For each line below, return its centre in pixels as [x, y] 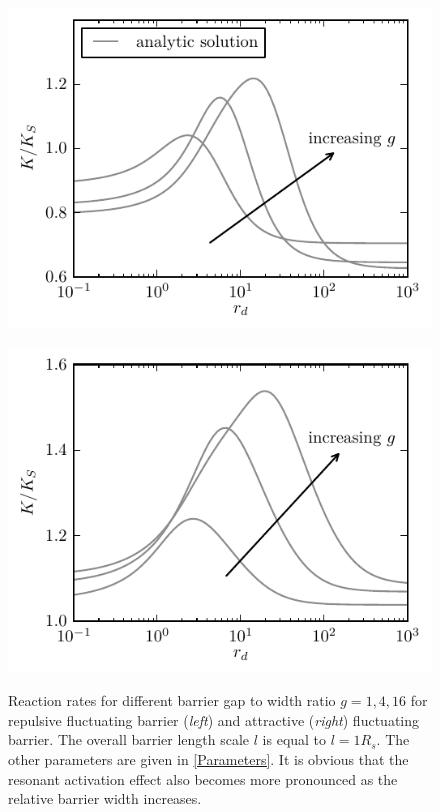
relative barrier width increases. [105, 798]
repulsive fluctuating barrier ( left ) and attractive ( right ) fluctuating [214, 719]
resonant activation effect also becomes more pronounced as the [203, 778]
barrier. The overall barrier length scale [129, 739]
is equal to [294, 739]
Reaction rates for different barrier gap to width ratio [172, 700]
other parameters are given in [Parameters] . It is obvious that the [208, 759]
